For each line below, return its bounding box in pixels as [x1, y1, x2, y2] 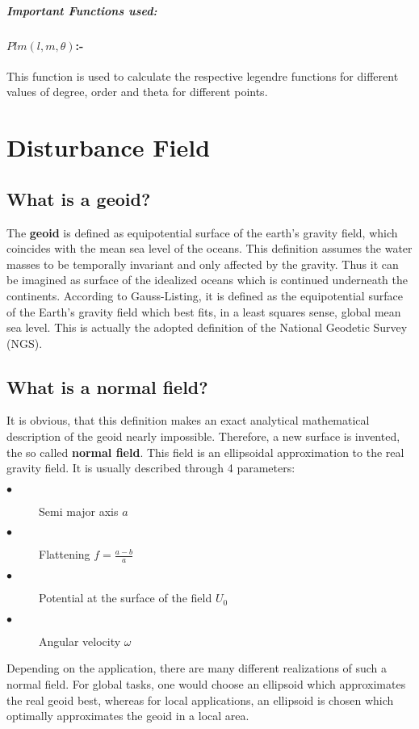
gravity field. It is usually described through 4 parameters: [6, 459, 295, 476]
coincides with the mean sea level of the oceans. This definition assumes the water [6, 240, 413, 257]
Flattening [39, 546, 90, 563]
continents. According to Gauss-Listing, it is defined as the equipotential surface [6, 287, 403, 304]
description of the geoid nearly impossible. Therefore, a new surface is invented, [6, 428, 400, 445]
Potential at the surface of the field [39, 589, 212, 606]
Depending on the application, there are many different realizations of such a [6, 660, 388, 677]
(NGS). [6, 334, 43, 351]
